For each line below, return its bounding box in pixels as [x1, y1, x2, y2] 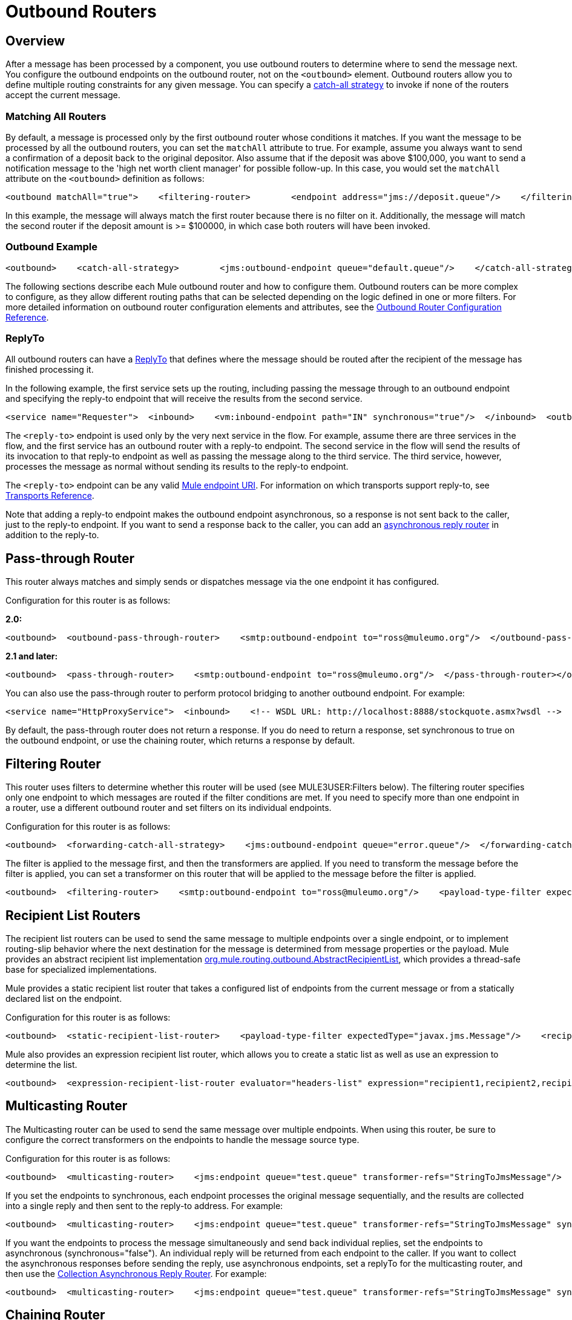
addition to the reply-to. [5, 530, 99, 541]
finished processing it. [5, 364, 94, 375]
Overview [5, 33, 65, 48]
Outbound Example [5, 241, 98, 253]
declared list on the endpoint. [5, 993, 122, 1004]
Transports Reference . [5, 490, 94, 501]
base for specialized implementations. [5, 964, 157, 975]
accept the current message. [5, 90, 120, 101]
